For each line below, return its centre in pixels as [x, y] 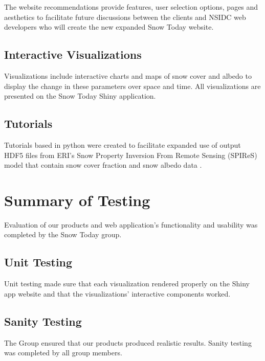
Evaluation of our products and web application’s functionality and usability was [131, 224]
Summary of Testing [77, 200]
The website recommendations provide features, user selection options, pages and [131, 7]
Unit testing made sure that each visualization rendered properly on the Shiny [127, 284]
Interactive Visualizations [73, 54]
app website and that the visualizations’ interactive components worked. [117, 293]
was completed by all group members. [63, 353]
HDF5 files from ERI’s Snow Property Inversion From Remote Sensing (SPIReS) [131, 155]
